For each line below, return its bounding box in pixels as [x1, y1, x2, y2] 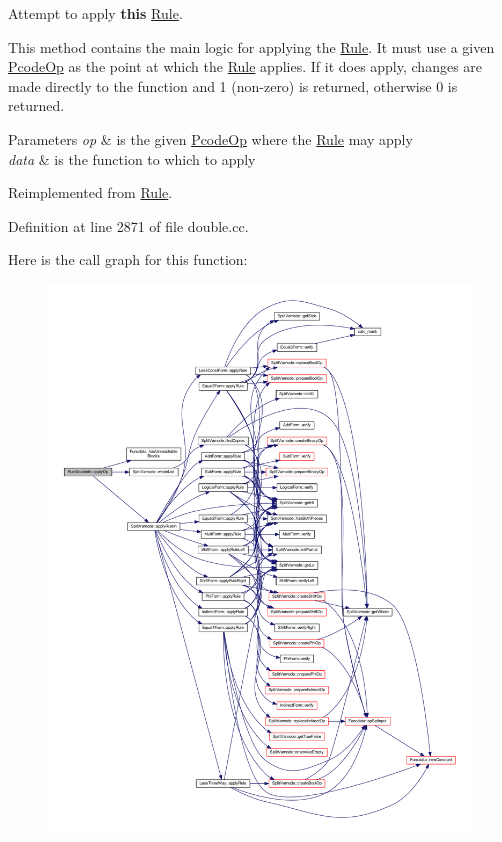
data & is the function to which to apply [8, 148, 256, 169]
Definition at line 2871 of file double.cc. [8, 215, 249, 236]
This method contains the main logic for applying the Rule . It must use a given [8, 36, 495, 57]
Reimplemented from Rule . [8, 182, 173, 203]
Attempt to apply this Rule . [8, 3, 183, 23]
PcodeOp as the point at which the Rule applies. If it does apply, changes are [8, 56, 483, 77]
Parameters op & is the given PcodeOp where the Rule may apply [8, 128, 413, 149]
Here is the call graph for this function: [8, 249, 248, 270]
